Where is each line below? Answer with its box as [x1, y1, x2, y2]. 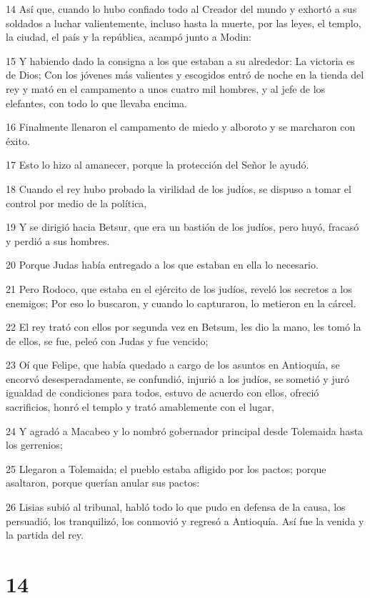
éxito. [6, 133, 30, 148]
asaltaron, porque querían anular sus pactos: [6, 475, 200, 490]
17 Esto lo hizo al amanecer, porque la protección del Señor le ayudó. [6, 157, 309, 172]
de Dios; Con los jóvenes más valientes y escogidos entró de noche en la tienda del [6, 67, 364, 82]
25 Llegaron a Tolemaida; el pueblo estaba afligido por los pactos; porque [6, 461, 326, 476]
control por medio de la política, [6, 195, 147, 210]
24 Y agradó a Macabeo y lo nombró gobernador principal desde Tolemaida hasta [6, 423, 364, 438]
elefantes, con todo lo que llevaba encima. [6, 95, 188, 110]
